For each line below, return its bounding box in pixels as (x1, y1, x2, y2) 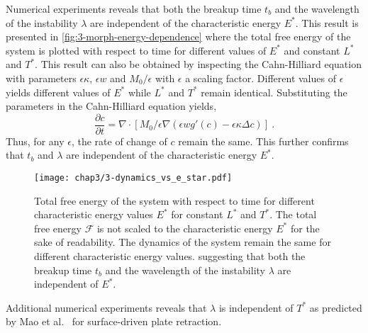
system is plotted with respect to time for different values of (6, 43, 267, 57)
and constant (284, 43, 340, 57)
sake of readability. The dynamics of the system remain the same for (34, 235, 331, 249)
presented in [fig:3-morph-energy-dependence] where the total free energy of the (6, 29, 351, 44)
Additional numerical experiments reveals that (6, 300, 207, 315)
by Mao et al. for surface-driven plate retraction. (6, 314, 222, 329)
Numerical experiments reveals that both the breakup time (6, 1, 262, 16)
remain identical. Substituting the (201, 84, 347, 99)
